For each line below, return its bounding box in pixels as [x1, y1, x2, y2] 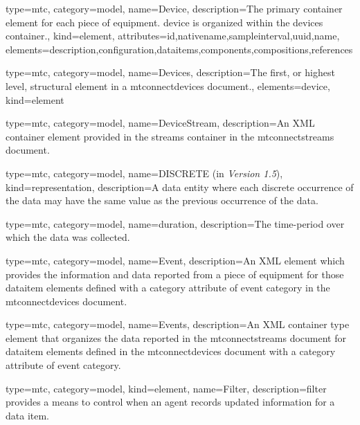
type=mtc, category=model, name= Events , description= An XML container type [6, 317, 350, 332]
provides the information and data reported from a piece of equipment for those [6, 266, 344, 281]
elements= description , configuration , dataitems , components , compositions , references [6, 42, 353, 56]
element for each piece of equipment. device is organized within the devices [6, 15, 323, 29]
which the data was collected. [6, 230, 130, 244]
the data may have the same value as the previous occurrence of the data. [6, 193, 318, 208]
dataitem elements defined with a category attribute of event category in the [6, 280, 330, 295]
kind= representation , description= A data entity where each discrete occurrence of [6, 179, 354, 194]
